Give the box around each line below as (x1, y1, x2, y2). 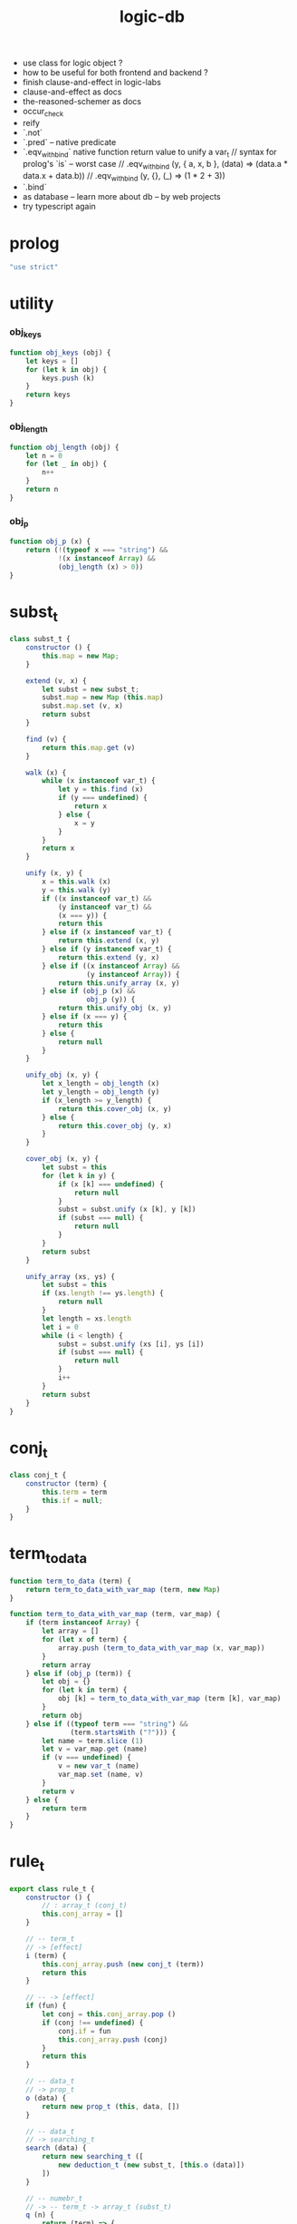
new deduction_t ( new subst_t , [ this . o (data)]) (57, 2161, 245, 2170)
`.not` (22, 127, 43, 138)
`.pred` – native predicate (22, 136, 117, 147)
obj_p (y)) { (86, 995, 136, 1004)
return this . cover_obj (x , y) (57, 1104, 172, 1113)
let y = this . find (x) (57, 785, 144, 795)
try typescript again (22, 201, 97, 212)
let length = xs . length (42, 1313, 131, 1323)
